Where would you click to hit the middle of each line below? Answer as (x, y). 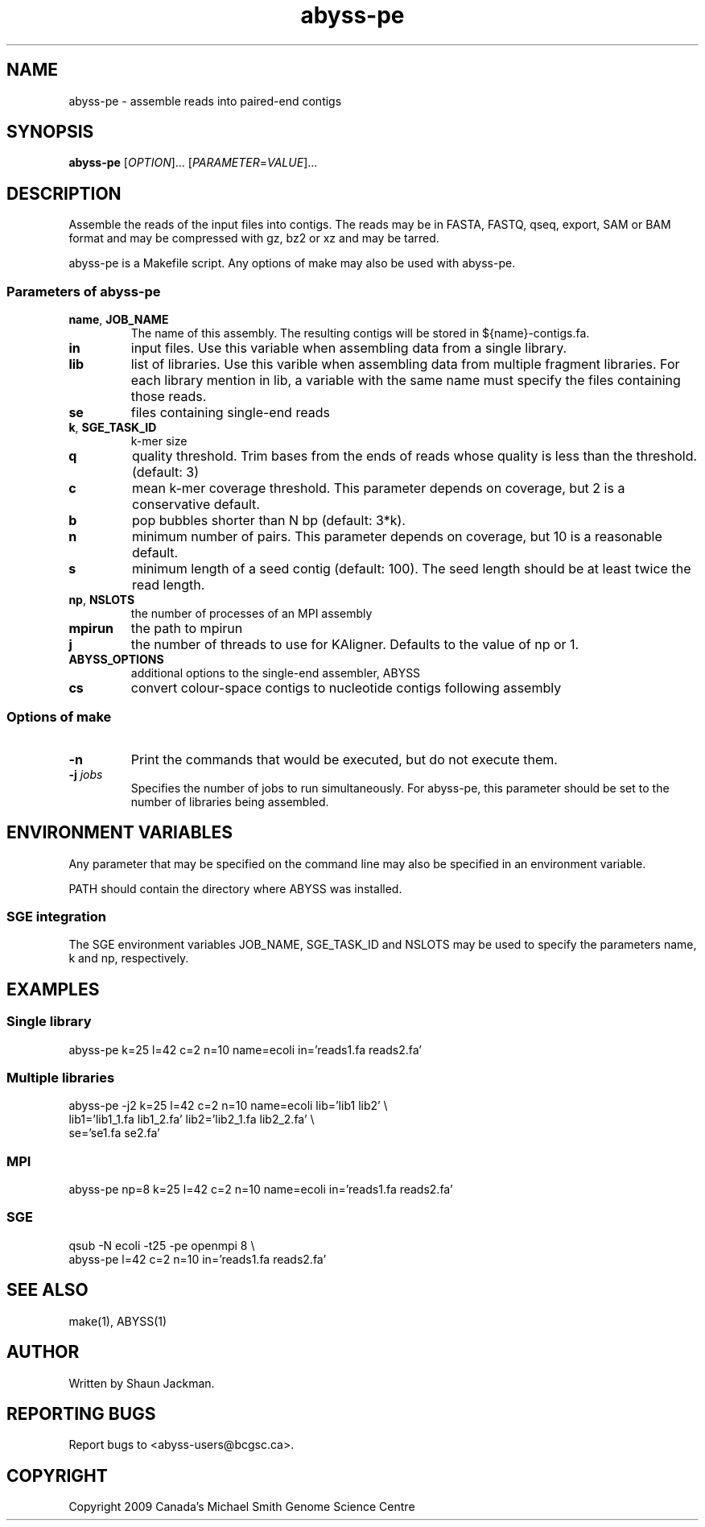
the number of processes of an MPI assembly (251, 614)
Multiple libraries (61, 1077)
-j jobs (86, 774)
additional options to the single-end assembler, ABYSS (276, 673)
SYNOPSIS (50, 132)
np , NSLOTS (102, 600)
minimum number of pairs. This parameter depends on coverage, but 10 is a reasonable (397, 537)
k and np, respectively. (129, 958)
